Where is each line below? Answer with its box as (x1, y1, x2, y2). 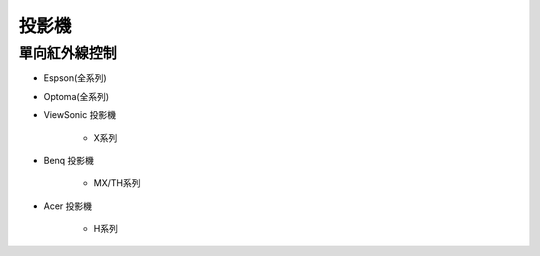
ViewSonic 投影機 (43, 109, 117, 121)
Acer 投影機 (43, 200, 93, 212)
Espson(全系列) (43, 72, 107, 84)
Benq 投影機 (43, 154, 95, 166)
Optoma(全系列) (43, 90, 110, 102)
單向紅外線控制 (18, 44, 117, 62)
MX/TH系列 (93, 177, 141, 189)
